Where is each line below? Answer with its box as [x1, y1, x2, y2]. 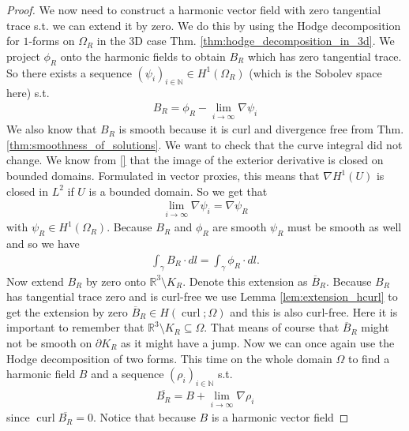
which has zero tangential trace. [247, 47, 402, 64]
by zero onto [85, 272, 146, 289]
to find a [348, 350, 390, 366]
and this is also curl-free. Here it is [230, 303, 398, 320]
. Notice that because [92, 409, 196, 425]
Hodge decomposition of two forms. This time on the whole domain [6, 350, 332, 366]
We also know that [6, 121, 97, 137]
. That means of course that [204, 319, 340, 335]
